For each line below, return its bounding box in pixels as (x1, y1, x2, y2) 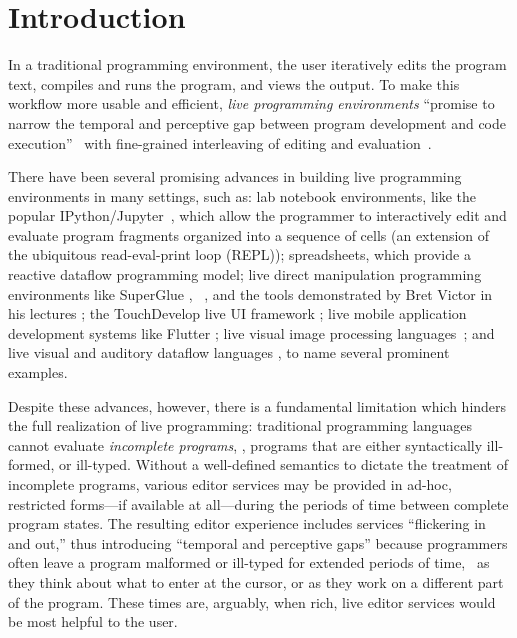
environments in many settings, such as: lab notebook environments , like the (8, 185, 476, 206)
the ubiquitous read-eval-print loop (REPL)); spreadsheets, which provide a (8, 244, 471, 265)
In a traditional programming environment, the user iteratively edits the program (8, 54, 507, 75)
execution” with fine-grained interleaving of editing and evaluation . (8, 132, 432, 153)
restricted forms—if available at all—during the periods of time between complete (8, 493, 509, 514)
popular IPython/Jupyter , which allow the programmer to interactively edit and (8, 205, 507, 226)
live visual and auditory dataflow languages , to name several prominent (8, 342, 450, 363)
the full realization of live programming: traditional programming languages (8, 415, 472, 436)
